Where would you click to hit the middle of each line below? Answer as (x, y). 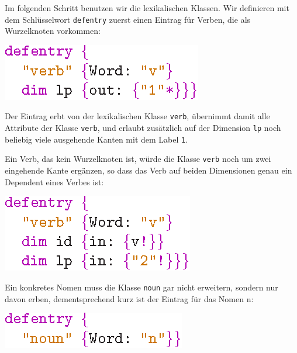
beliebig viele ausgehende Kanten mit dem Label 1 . (96, 139)
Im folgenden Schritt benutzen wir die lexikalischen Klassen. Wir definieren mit (147, 8)
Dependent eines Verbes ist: (54, 181)
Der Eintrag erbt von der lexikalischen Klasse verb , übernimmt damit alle (137, 116)
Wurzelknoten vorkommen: (53, 31)
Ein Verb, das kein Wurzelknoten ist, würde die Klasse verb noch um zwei (138, 159)
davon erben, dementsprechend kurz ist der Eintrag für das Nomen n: (129, 298)
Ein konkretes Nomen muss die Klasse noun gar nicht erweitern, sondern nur (141, 287)
